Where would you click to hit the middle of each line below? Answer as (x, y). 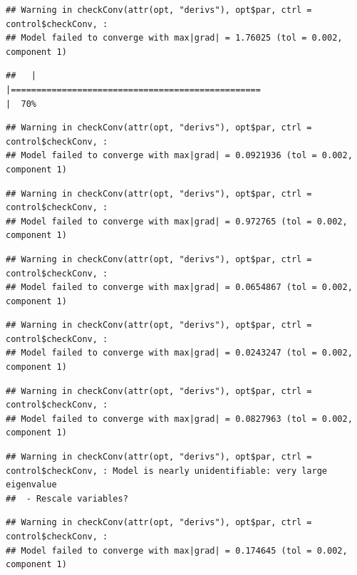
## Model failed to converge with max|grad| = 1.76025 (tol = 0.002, (174, 38)
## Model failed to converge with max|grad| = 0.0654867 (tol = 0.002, (179, 287)
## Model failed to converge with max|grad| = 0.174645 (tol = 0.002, (177, 550)
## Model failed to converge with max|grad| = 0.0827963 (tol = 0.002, (179, 419)
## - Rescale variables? (67, 498)
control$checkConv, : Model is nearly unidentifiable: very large (167, 471)
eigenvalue (31, 485)
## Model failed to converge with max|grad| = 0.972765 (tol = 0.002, (177, 221)
